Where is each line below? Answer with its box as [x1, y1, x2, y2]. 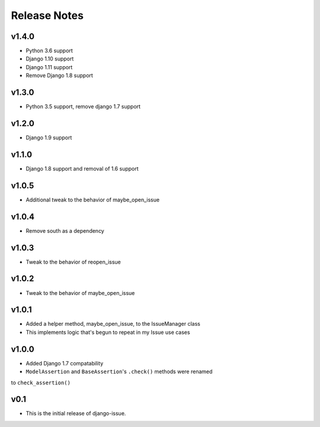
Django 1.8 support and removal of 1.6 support [25, 165, 139, 172]
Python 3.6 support [25, 47, 73, 54]
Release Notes [11, 9, 84, 22]
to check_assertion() [11, 379, 71, 386]
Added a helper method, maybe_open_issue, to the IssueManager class [25, 320, 201, 328]
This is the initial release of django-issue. [25, 410, 126, 417]
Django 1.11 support [25, 63, 73, 70]
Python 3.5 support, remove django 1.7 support [25, 103, 141, 110]
